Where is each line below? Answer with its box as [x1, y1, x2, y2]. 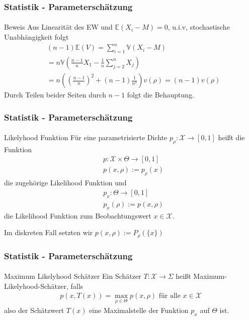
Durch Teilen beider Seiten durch [4, 89, 106, 100]
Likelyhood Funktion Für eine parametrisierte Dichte [4, 132, 168, 143]
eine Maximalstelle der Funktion [89, 305, 189, 315]
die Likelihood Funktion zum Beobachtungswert [4, 210, 151, 221]
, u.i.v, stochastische [168, 22, 230, 32]
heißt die [218, 132, 245, 143]
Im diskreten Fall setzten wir [4, 227, 93, 238]
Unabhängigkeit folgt [4, 32, 69, 42]
